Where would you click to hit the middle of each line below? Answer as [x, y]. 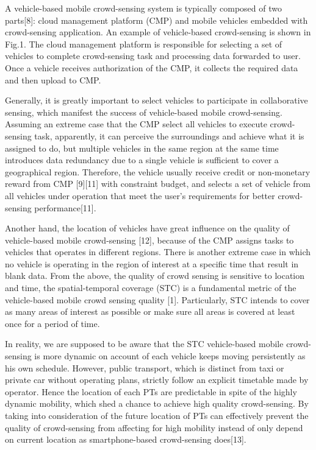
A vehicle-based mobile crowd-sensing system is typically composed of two [143, 8]
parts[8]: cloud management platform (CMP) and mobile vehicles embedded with [156, 20]
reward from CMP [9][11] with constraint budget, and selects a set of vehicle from [158, 184]
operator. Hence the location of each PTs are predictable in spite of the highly [151, 391]
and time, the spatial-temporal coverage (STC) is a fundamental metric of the [151, 288]
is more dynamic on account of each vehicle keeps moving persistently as [170, 356]
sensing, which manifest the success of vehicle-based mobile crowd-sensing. [144, 112]
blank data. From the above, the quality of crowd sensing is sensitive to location [155, 276]
